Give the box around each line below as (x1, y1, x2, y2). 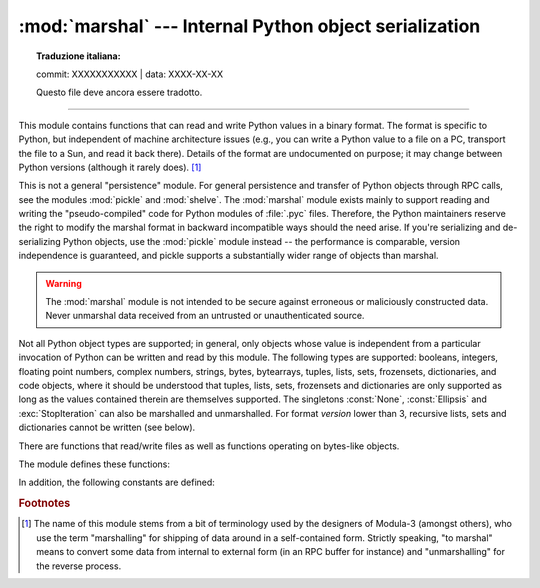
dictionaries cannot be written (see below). (18, 421, 196, 434)
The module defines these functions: (18, 458, 170, 470)
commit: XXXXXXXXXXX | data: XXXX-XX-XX (36, 68, 224, 80)
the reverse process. (36, 560, 122, 572)
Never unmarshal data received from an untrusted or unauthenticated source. (45, 310, 365, 322)
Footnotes (18, 496, 71, 510)
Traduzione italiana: (36, 50, 121, 62)
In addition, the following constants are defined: (18, 476, 215, 489)
